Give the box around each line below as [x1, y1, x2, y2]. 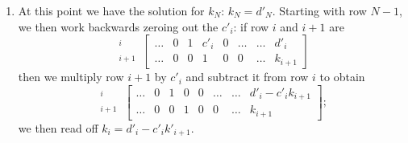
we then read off [18, 119, 98, 136]
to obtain [319, 68, 365, 85]
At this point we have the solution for [18, 2, 205, 18]
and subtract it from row [185, 68, 309, 85]
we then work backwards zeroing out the [18, 18, 219, 35]
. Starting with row [272, 2, 367, 18]
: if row [233, 18, 269, 35]
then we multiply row [18, 68, 124, 85]
